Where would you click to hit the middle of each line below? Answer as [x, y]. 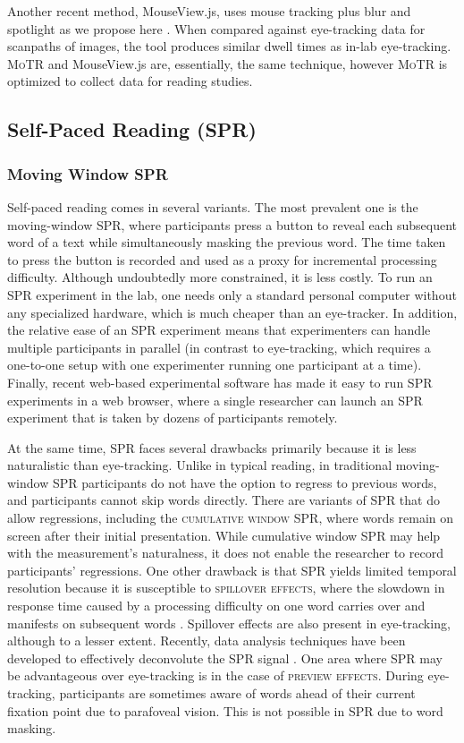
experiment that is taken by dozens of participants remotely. [173, 418]
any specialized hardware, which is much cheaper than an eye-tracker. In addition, [232, 312]
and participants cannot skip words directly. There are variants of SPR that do [224, 500]
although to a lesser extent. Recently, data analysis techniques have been [207, 641]
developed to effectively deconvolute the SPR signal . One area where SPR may [225, 658]
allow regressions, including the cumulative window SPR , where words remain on [231, 518]
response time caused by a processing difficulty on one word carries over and [216, 606]
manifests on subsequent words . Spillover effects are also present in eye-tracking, [229, 623]
